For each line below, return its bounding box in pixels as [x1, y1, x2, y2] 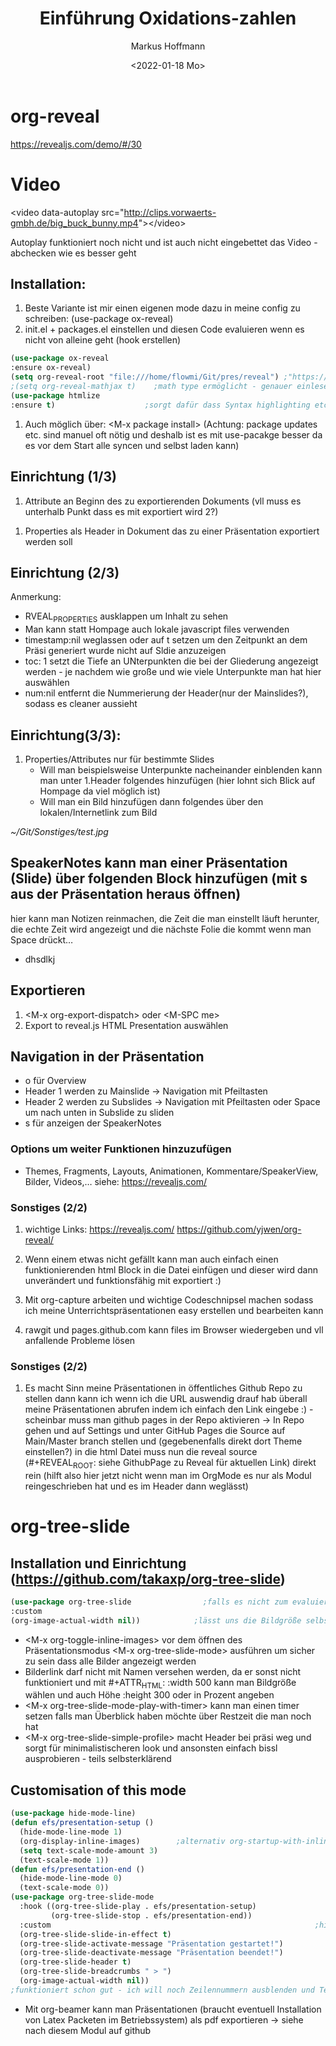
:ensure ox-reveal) [10, 363, 92, 373]
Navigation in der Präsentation [10, 1048, 205, 1065]
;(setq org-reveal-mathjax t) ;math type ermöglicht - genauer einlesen [10, 382, 333, 392]
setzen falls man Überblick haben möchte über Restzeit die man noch [24, 1710, 312, 1722]
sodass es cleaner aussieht [24, 698, 138, 710]
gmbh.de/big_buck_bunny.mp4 [10, 217, 139, 229]
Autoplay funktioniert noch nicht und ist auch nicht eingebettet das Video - [10, 236, 318, 248]
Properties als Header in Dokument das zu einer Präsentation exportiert [24, 525, 320, 537]
